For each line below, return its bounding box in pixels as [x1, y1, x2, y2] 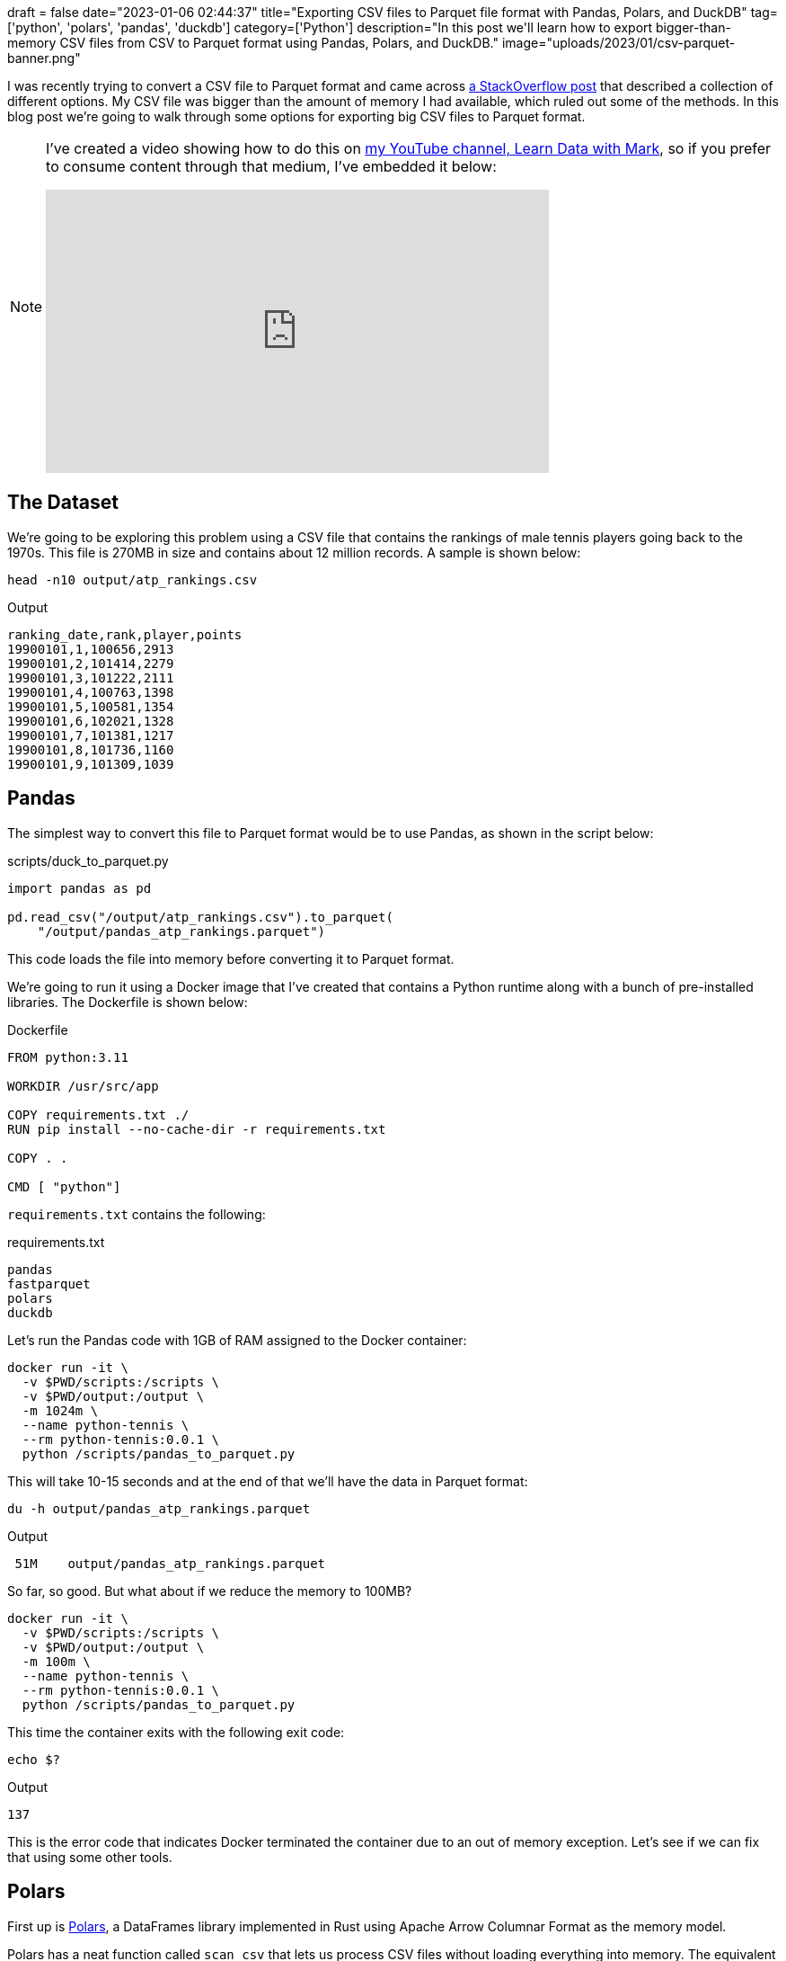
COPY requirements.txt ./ [7, 1107, 190, 1122]
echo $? [7, 1752, 61, 1767]
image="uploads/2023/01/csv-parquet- [501, 35, 736, 50]
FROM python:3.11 [7, 1049, 128, 1065]
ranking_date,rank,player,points [7, 627, 243, 642]
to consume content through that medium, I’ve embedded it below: [46, 157, 497, 175]
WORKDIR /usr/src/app [7, 1078, 159, 1093]
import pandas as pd [7, 880, 152, 896]
